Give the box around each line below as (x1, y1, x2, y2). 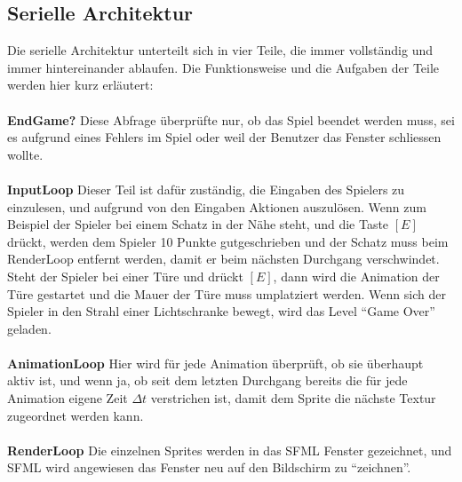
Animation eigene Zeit (7, 389, 128, 407)
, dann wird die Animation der (273, 266, 440, 285)
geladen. (7, 319, 52, 337)
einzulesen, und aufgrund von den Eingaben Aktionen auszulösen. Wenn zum (7, 197, 426, 216)
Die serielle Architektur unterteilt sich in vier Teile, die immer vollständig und (7, 41, 433, 59)
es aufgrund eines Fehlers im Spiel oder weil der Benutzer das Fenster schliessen (7, 128, 442, 146)
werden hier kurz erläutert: (7, 75, 154, 94)
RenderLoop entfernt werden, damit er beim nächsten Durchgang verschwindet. (7, 249, 440, 268)
